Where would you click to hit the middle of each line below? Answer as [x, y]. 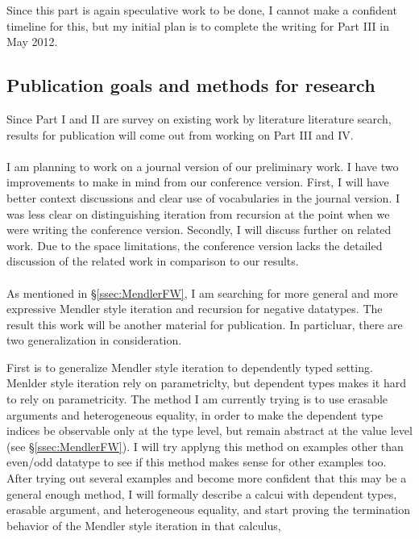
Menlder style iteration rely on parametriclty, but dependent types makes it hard [206, 383]
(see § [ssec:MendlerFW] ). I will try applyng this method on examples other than [205, 446]
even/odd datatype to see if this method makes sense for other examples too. [197, 462]
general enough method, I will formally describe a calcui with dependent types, [202, 493]
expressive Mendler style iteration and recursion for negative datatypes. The [195, 309]
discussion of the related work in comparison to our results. [153, 261]
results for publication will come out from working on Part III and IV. [180, 134]
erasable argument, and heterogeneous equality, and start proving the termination [209, 510]
